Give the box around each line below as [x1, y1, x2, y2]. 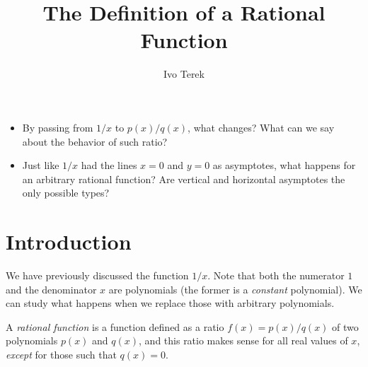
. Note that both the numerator [207, 268, 345, 282]
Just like [22, 158, 59, 173]
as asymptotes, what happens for [212, 158, 356, 173]
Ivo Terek [163, 66, 205, 81]
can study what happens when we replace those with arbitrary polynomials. [6, 296, 335, 310]
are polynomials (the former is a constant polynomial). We [108, 281, 362, 296]
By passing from [22, 120, 93, 134]
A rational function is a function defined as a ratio [6, 319, 224, 334]
